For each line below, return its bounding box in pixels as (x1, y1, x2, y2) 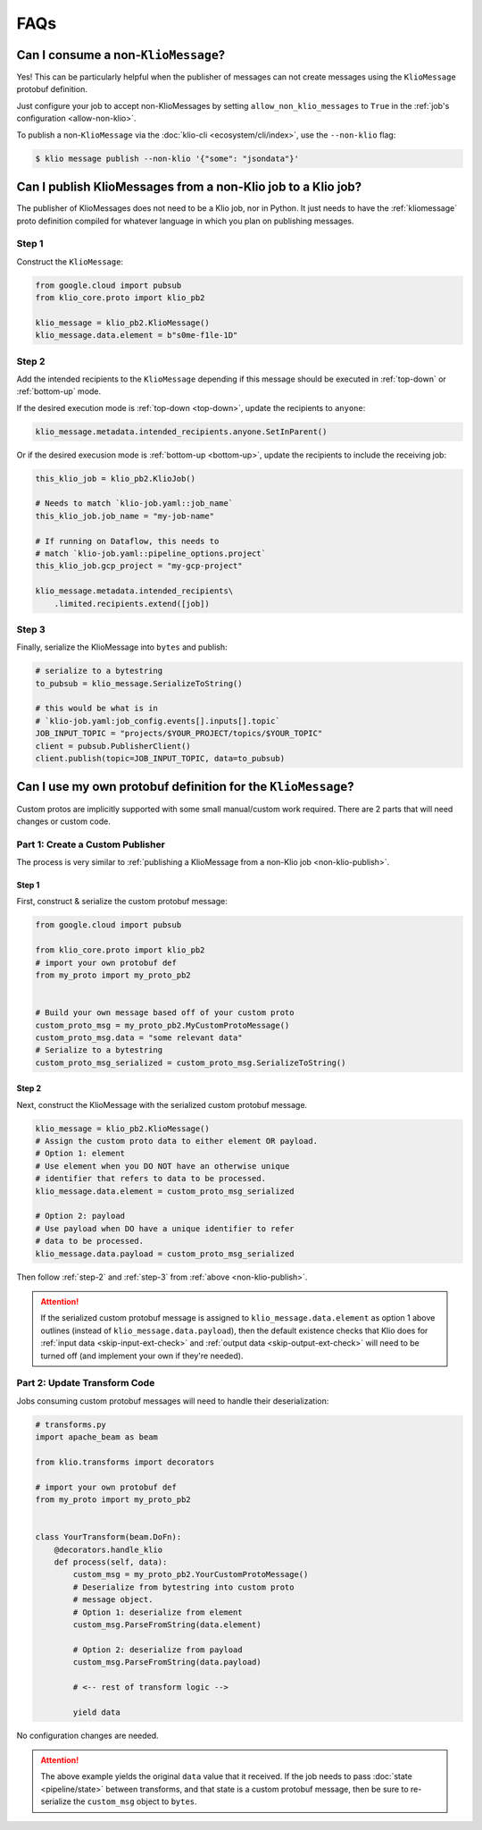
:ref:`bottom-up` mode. (16, 386, 102, 397)
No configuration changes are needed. (16, 1730, 160, 1741)
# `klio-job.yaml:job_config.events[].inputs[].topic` (35, 716, 280, 726)
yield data (72, 1707, 120, 1717)
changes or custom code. (16, 816, 111, 827)
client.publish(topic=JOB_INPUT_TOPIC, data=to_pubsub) (35, 753, 286, 764)
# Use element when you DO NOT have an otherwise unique (35, 1161, 290, 1171)
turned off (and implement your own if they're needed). (40, 1350, 244, 1361)
